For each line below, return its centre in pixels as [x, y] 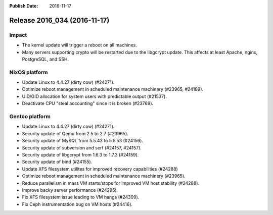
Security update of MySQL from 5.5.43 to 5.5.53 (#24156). [83, 141]
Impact [18, 35]
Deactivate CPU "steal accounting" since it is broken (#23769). [88, 103]
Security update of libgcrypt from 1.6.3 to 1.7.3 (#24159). [80, 154]
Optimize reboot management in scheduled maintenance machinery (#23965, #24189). [113, 89]
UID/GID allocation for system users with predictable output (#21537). [94, 96]
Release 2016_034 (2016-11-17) [59, 20]
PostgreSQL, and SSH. [45, 59]
